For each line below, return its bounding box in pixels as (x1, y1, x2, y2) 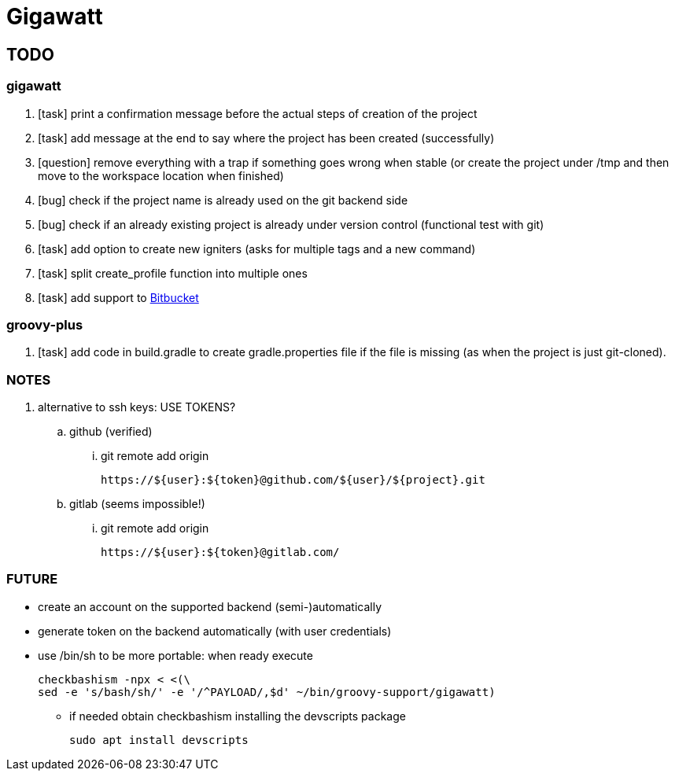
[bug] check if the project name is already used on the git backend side (38, 193, 408, 207)
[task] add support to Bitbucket (38, 290, 199, 304)
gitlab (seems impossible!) (69, 497, 205, 511)
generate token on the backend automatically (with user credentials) (38, 624, 392, 638)
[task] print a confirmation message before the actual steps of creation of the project (38, 106, 478, 120)
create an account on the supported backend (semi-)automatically (38, 599, 382, 613)
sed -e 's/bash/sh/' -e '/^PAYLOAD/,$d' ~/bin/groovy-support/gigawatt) (38, 685, 496, 698)
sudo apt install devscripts (69, 733, 249, 746)
